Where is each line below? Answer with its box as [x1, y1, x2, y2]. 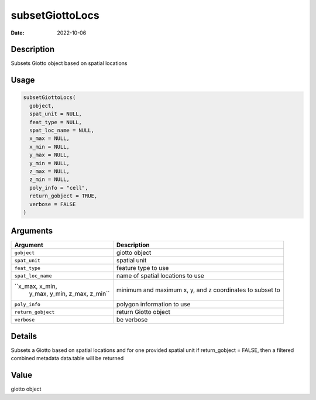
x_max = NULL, [29, 135, 70, 142]
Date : [11, 29, 25, 36]
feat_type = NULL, [29, 119, 82, 125]
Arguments [11, 226, 53, 236]
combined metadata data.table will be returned [11, 355, 124, 362]
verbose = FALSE [29, 201, 76, 207]
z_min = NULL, [29, 176, 70, 183]
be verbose [116, 316, 148, 324]
